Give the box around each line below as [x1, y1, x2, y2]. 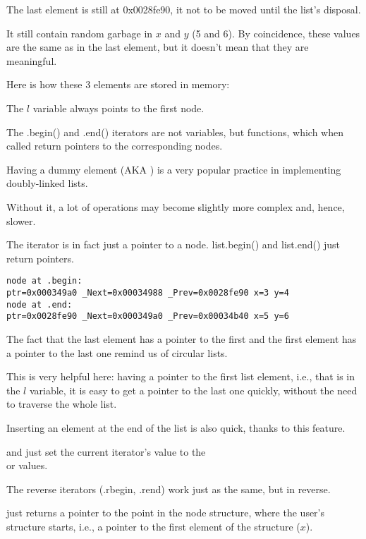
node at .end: [6, 299, 73, 310]
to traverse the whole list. [6, 396, 117, 411]
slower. [6, 213, 36, 228]
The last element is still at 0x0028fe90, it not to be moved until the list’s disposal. [6, 2, 361, 16]
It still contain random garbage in [6, 25, 153, 40]
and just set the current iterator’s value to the [6, 444, 206, 459]
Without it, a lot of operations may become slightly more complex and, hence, [6, 199, 345, 214]
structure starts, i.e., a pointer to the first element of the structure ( [6, 519, 300, 533]
